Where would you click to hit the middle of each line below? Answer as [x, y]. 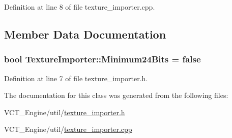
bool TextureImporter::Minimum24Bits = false [103, 59]
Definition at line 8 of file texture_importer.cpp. [80, 7]
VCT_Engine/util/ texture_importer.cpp [68, 129]
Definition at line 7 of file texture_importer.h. [76, 78]
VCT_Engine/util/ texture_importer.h [65, 112]
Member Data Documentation [85, 34]
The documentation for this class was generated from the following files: [116, 95]
